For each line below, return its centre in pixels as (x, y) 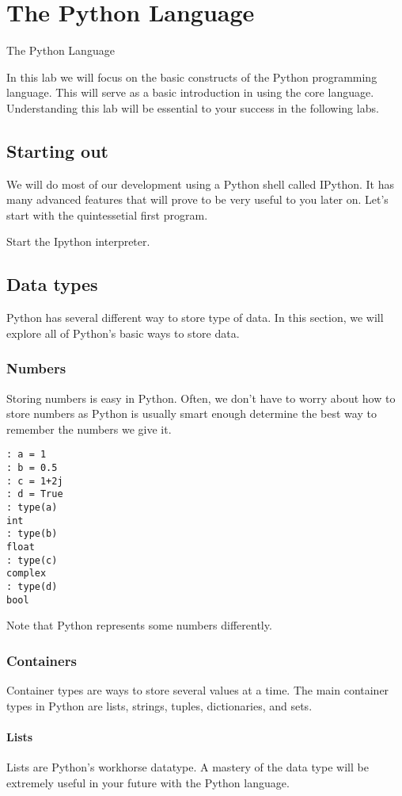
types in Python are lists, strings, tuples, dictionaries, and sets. (159, 705)
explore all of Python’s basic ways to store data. (123, 333)
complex (27, 574)
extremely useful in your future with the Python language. (148, 782)
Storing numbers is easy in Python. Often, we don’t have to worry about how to (201, 398)
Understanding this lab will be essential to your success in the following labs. (193, 107)
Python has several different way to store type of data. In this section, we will (195, 318)
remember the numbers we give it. (89, 429)
